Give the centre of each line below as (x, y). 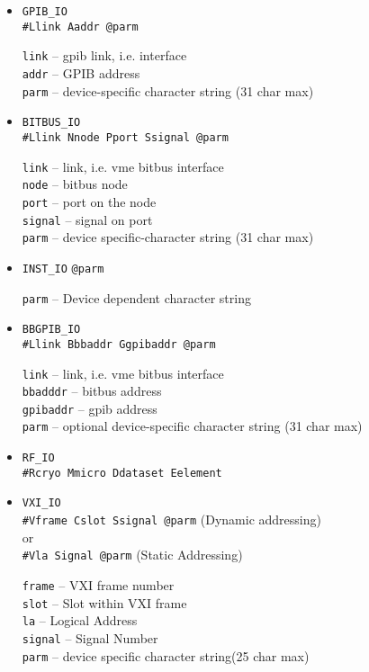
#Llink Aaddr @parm (80, 27)
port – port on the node (89, 201)
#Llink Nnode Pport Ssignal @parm (125, 137)
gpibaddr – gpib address (90, 408)
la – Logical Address (80, 620)
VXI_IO (41, 503)
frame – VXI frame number (98, 585)
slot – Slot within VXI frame (104, 602)
